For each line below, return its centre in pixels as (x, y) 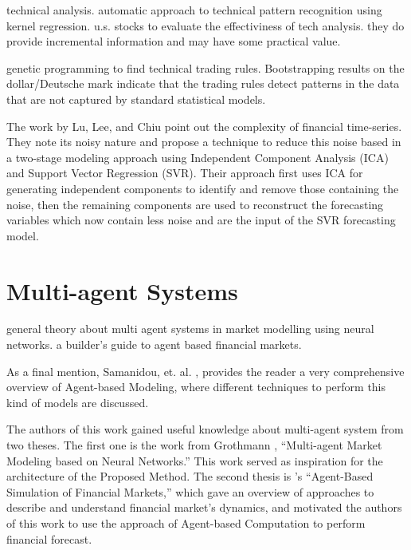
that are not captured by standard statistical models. (136, 99)
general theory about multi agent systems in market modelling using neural (190, 328)
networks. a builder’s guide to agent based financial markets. (154, 344)
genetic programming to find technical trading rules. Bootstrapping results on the (205, 67)
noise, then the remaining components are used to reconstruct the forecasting (195, 204)
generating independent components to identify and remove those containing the (203, 188)
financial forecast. (49, 538)
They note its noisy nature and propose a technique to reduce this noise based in (204, 142)
